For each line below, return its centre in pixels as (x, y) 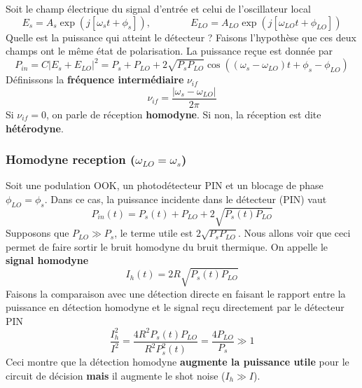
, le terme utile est (154, 233)
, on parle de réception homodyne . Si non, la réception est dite (183, 114)
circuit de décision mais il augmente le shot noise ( (116, 375)
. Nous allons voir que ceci (294, 233)
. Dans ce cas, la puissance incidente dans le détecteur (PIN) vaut (186, 199)
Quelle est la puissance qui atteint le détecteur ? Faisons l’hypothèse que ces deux (181, 37)
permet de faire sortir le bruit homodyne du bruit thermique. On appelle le (167, 246)
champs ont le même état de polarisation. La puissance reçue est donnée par (169, 51)
